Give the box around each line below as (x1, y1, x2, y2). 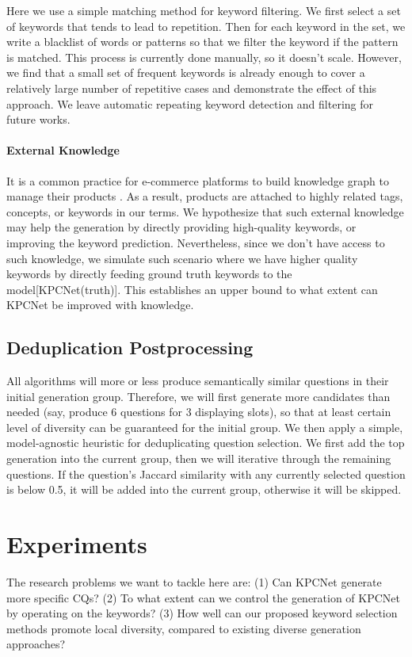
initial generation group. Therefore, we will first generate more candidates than (6, 388, 391, 404)
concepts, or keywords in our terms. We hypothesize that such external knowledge (6, 203, 404, 220)
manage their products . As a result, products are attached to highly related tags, (6, 188, 403, 204)
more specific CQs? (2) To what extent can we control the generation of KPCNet (6, 589, 401, 605)
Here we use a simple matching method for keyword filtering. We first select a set (6, 2, 401, 18)
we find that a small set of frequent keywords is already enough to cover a (6, 64, 365, 81)
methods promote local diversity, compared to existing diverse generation (6, 620, 361, 636)
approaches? (6, 636, 66, 652)
